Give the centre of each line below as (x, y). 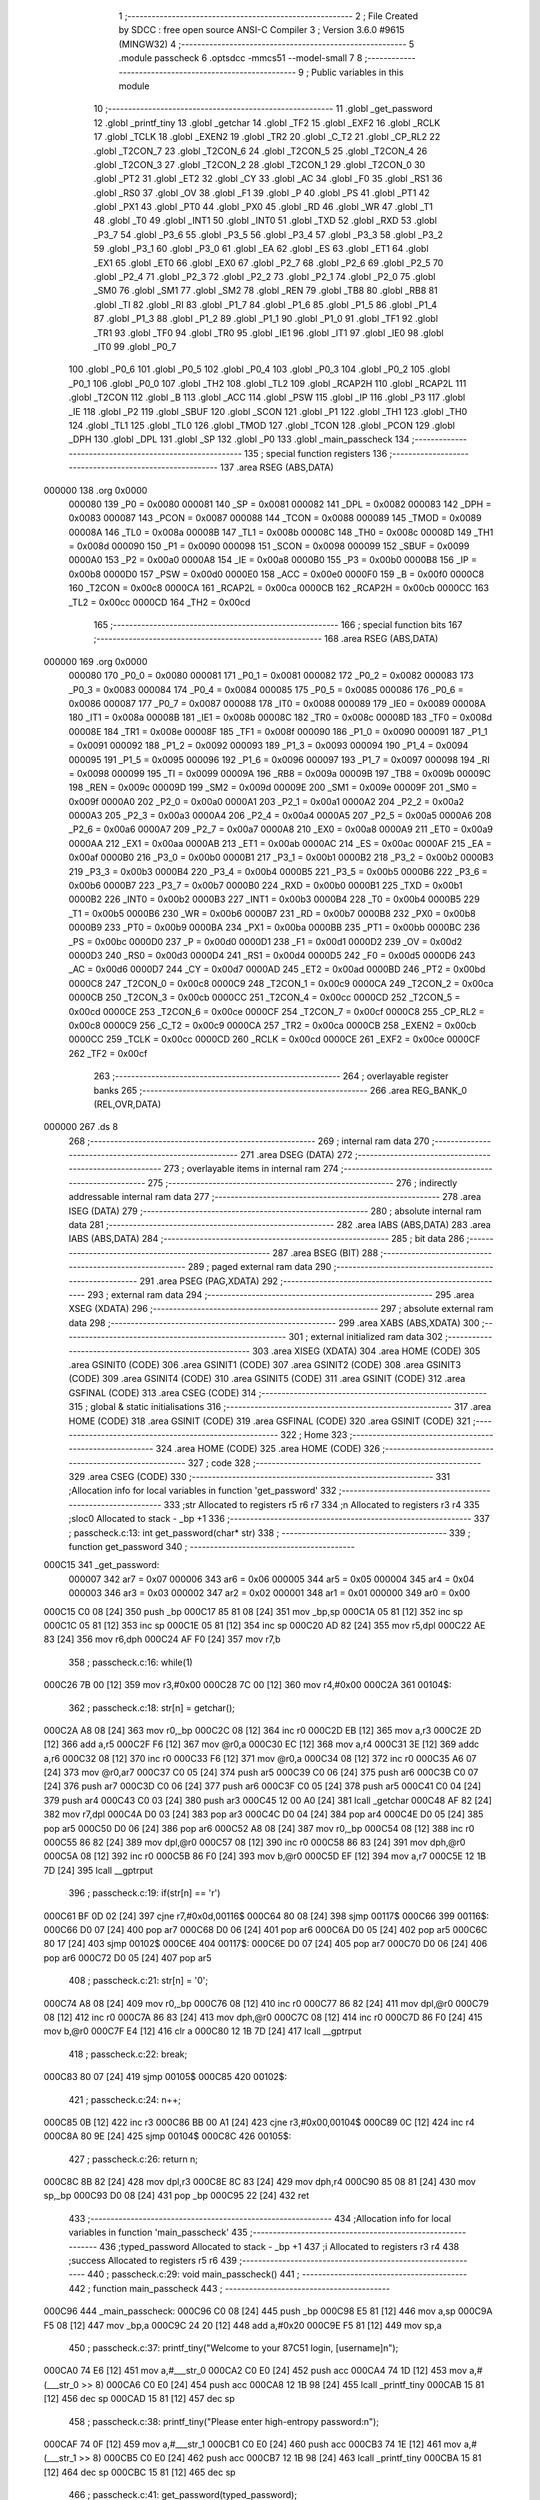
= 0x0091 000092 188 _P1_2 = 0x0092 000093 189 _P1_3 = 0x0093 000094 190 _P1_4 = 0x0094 (268, 746)
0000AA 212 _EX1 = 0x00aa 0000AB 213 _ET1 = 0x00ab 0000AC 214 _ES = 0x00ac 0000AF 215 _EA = (280, 843)
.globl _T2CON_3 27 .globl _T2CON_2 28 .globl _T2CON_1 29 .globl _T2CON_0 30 (259, 164)
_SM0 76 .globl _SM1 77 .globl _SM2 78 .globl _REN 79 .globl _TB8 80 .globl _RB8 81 (266, 291)
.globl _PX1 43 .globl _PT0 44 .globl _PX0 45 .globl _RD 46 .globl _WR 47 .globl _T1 (263, 207)
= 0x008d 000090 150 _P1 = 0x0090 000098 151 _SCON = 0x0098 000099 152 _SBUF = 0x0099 (269, 546)
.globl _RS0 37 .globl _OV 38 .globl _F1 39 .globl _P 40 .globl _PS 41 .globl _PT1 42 (261, 192)
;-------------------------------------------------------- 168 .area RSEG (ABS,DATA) (266, 639)
